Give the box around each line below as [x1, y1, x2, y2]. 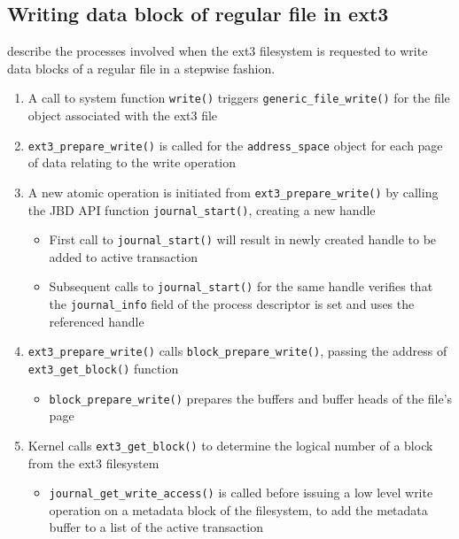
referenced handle [49, 312, 144, 330]
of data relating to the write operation [27, 153, 237, 172]
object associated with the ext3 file [27, 106, 218, 125]
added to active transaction [49, 247, 198, 266]
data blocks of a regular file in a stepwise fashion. [7, 58, 276, 77]
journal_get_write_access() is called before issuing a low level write [49, 483, 433, 502]
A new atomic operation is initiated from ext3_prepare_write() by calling [27, 182, 439, 201]
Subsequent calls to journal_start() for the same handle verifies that [49, 277, 433, 296]
